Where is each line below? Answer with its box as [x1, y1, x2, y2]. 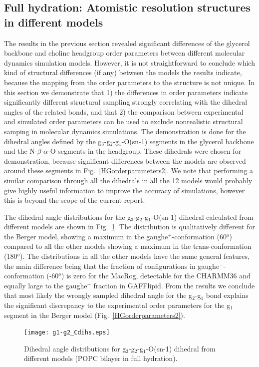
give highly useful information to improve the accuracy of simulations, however [4, 185, 245, 195]
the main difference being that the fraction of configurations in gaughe [4, 260, 220, 271]
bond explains [206, 290, 249, 300]
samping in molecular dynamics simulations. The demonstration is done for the [4, 126, 246, 136]
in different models [4, 14, 103, 30]
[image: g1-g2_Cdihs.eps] [24, 329, 110, 336]
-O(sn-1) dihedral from [146, 343, 216, 353]
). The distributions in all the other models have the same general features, [20, 251, 250, 261]
